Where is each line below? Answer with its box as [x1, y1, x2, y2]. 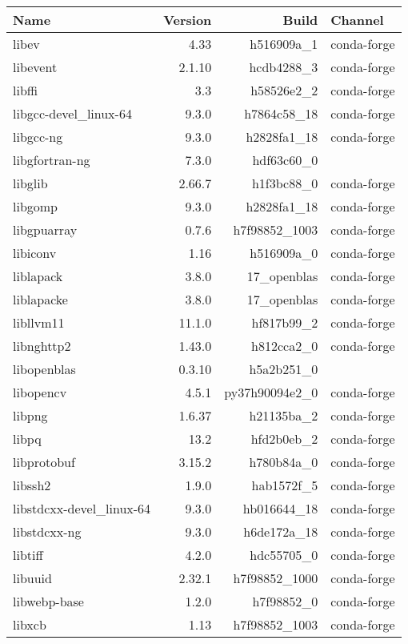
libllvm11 [13, 313, 65, 332]
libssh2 [13, 476, 51, 494]
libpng [13, 406, 48, 425]
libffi [13, 81, 38, 99]
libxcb [13, 615, 46, 634]
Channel [330, 10, 384, 29]
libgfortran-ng [13, 151, 90, 169]
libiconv [13, 244, 57, 262]
